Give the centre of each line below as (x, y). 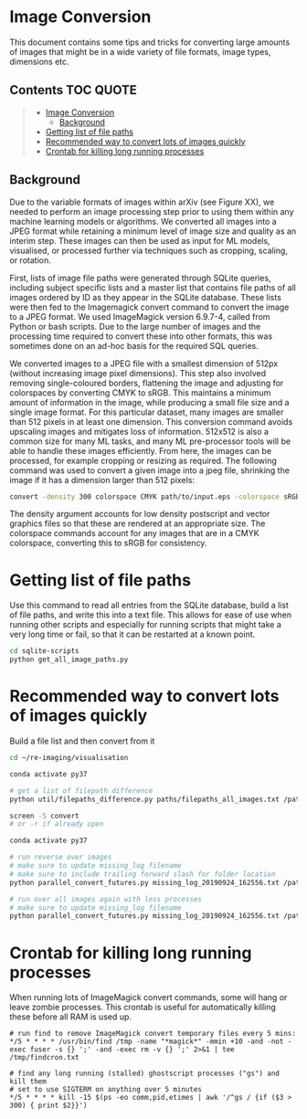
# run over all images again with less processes (106, 899)
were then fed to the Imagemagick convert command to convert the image (149, 307)
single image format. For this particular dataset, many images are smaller (147, 412)
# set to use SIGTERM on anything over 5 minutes (106, 1090)
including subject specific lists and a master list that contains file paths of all (153, 287)
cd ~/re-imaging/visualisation (69, 758)
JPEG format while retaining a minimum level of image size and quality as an (153, 231)
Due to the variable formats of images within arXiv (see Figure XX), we (142, 202)
